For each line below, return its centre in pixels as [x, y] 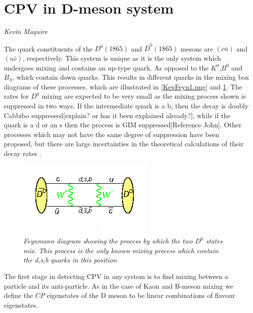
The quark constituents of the [48, 48]
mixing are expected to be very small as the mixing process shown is [144, 96]
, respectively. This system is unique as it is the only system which [122, 58]
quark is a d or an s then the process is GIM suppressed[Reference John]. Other [123, 125]
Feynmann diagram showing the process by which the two [108, 241]
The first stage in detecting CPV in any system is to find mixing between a [116, 276]
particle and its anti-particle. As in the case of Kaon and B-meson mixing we [119, 286]
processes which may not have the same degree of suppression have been [112, 134]
